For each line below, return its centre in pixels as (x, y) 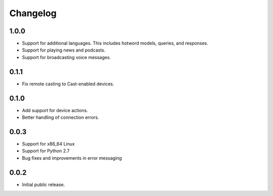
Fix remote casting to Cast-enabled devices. (68, 84)
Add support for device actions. (55, 110)
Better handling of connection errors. (61, 117)
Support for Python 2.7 (46, 151)
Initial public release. (43, 184)
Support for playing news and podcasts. (64, 50)
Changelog (33, 13)
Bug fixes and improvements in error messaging (72, 158)
